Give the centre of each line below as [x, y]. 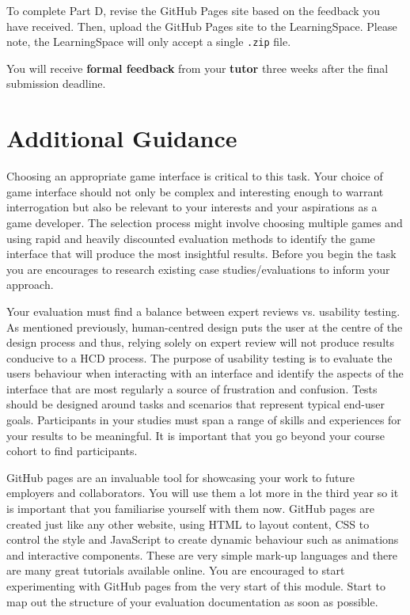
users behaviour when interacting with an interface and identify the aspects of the [205, 373]
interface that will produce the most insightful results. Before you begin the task [201, 254]
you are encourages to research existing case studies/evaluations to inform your [198, 269]
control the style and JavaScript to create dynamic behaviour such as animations [203, 539]
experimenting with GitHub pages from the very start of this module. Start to [196, 586]
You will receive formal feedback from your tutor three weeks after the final [197, 68]
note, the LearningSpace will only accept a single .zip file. [149, 42]
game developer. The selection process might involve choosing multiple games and [205, 222]
